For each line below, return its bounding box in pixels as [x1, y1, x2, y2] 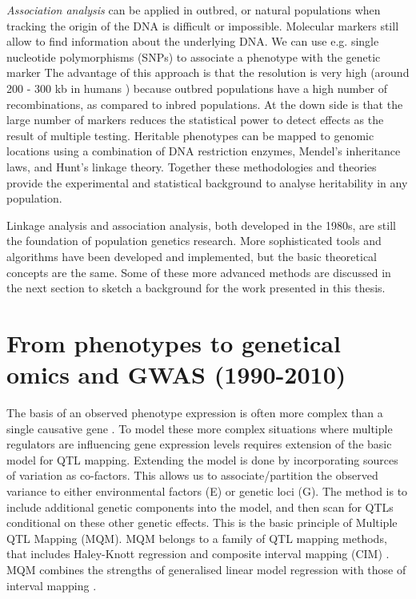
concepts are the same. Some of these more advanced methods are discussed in [6, 263, 391, 280]
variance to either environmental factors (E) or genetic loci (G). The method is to [6, 482, 408, 499]
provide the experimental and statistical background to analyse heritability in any [6, 174, 408, 191]
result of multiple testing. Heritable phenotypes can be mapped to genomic [6, 127, 374, 143]
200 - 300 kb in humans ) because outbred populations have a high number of [6, 79, 387, 96]
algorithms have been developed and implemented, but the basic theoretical [6, 247, 378, 264]
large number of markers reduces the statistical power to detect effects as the [6, 111, 384, 128]
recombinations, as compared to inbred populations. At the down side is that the [6, 95, 403, 112]
